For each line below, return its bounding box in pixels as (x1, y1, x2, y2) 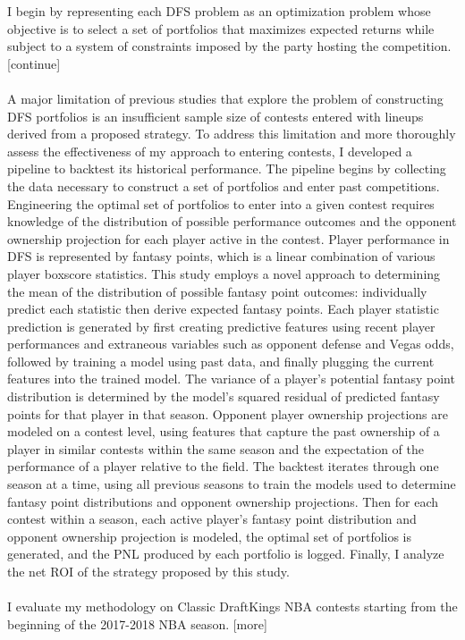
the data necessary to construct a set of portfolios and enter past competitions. (7, 176, 440, 195)
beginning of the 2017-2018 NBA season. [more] (7, 614, 267, 633)
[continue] (7, 54, 61, 72)
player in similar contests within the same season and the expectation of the (7, 439, 425, 458)
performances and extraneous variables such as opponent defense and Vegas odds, (7, 334, 454, 353)
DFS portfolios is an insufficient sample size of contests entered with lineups (7, 106, 424, 125)
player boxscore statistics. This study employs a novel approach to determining (7, 264, 441, 282)
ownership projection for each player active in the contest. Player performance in (7, 229, 450, 248)
